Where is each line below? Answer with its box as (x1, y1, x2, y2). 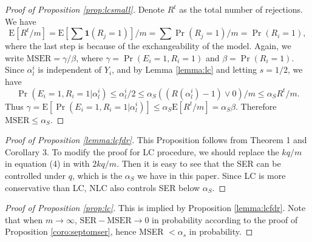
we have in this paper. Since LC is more (137, 169, 286, 181)
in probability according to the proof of (152, 213, 298, 226)
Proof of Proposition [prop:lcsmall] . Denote (5, 3, 164, 15)
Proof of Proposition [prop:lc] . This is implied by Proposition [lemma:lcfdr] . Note (5, 201, 306, 214)
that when (5, 213, 43, 226)
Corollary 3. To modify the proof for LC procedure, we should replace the (5, 145, 279, 158)
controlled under (5, 169, 66, 181)
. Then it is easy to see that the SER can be (117, 157, 281, 170)
